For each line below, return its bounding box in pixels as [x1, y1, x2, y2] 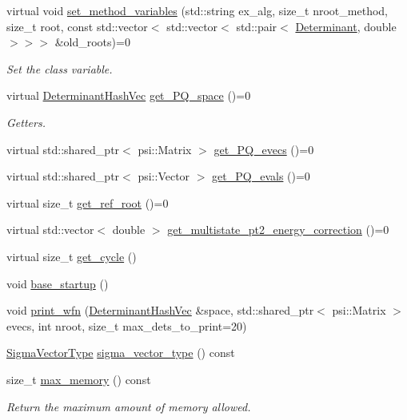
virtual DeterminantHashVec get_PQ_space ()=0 [6, 87, 251, 104]
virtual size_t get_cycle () [6, 248, 137, 264]
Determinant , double [295, 18, 397, 34]
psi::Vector [138, 168, 190, 184]
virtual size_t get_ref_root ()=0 [6, 194, 169, 211]
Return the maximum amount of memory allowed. [6, 398, 251, 414]
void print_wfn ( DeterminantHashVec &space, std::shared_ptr [6, 302, 314, 319]
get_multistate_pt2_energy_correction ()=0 [167, 221, 389, 238]
